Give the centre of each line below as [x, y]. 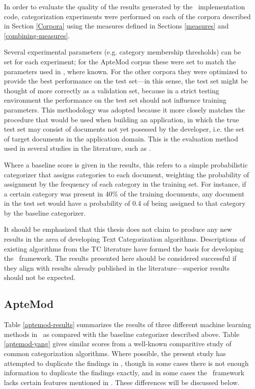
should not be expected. [40, 277]
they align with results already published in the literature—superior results [117, 267]
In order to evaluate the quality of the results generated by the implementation [125, 6]
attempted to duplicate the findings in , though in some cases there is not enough [126, 363]
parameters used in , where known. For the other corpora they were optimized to [126, 71]
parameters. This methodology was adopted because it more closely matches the [125, 109]
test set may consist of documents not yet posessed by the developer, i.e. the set [124, 129]
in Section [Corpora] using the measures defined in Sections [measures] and [116, 26]
